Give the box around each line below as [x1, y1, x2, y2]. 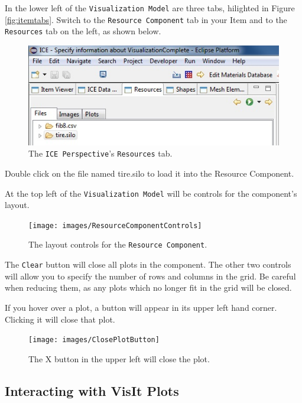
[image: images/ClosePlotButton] [28, 336, 160, 344]
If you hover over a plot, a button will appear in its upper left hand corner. [5, 301, 277, 313]
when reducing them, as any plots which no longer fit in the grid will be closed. [5, 281, 292, 294]
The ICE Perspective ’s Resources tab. [28, 147, 173, 160]
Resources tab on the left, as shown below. [5, 25, 161, 37]
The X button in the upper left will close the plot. [28, 352, 210, 365]
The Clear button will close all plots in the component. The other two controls [5, 258, 291, 271]
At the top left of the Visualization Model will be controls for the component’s [5, 187, 297, 199]
